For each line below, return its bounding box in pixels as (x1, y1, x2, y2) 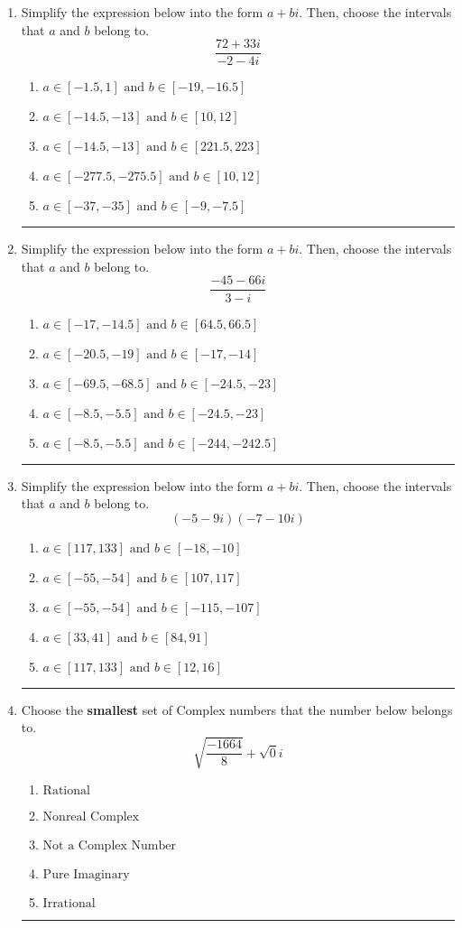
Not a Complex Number (42, 840, 176, 853)
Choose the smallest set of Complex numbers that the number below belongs (21, 700, 453, 719)
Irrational (42, 897, 96, 911)
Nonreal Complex (42, 811, 140, 824)
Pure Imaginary (42, 868, 130, 882)
